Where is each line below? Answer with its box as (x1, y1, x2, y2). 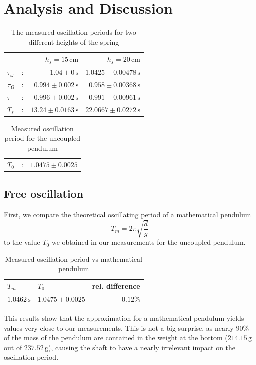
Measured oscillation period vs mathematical (5, 253, 142, 264)
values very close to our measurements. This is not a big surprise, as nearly (4, 322, 234, 333)
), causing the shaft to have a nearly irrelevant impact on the (48, 342, 236, 352)
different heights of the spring (28, 36, 119, 47)
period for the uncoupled (4, 133, 81, 143)
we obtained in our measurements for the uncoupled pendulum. (51, 237, 246, 247)
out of (4, 342, 22, 352)
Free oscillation (4, 186, 84, 201)
